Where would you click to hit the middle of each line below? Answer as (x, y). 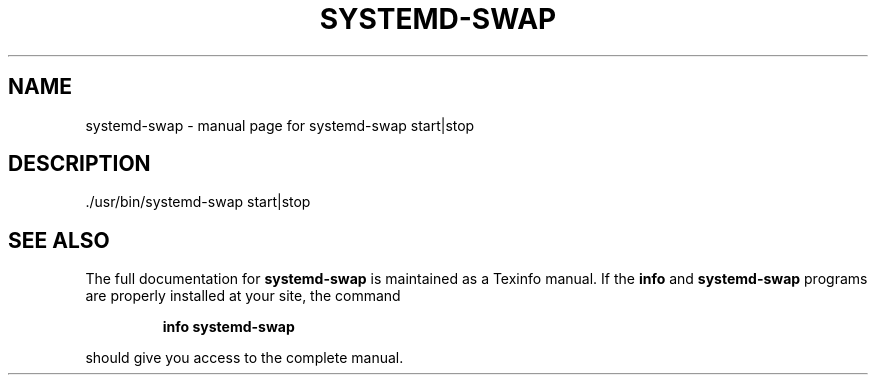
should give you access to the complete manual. (244, 358)
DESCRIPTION (79, 164)
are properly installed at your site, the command (243, 296)
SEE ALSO (59, 240)
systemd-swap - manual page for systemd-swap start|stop (280, 125)
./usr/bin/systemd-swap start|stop (198, 202)
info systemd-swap (228, 327)
